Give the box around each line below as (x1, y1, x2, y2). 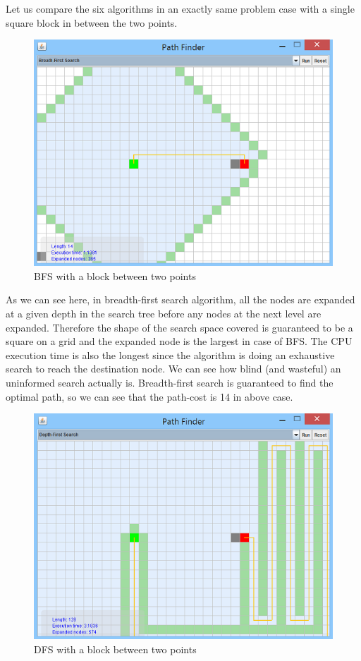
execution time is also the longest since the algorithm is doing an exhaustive (6, 347, 335, 362)
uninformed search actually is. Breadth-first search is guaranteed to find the (6, 375, 334, 389)
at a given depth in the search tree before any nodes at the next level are (6, 305, 322, 320)
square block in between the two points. (6, 15, 178, 30)
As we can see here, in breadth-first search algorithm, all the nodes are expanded (6, 292, 355, 307)
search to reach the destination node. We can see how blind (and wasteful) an (6, 361, 341, 376)
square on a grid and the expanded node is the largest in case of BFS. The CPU (6, 334, 353, 348)
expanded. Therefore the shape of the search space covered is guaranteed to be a (6, 320, 353, 334)
